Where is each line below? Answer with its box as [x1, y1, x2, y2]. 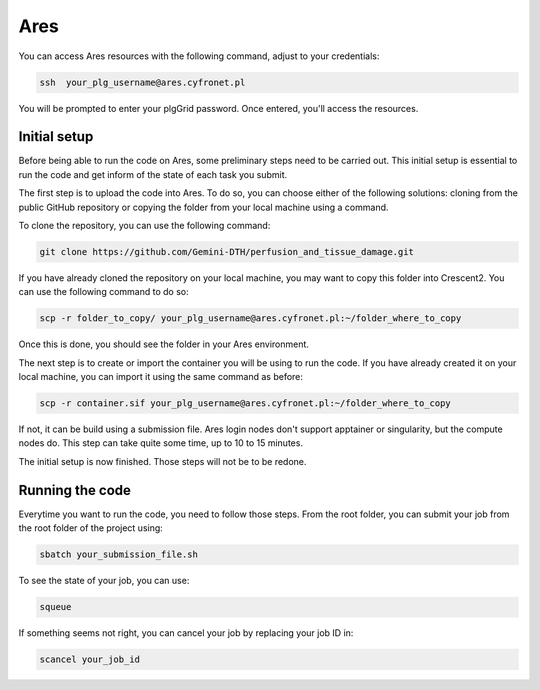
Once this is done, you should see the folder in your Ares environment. [18, 338, 310, 350]
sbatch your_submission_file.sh [39, 549, 199, 560]
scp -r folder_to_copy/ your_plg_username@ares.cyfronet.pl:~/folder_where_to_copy [39, 313, 462, 324]
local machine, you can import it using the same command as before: [18, 371, 304, 383]
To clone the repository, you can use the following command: [18, 219, 271, 231]
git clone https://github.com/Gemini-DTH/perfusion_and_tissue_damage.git [39, 246, 415, 257]
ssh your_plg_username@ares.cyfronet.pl [39, 76, 246, 88]
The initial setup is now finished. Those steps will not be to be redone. [18, 455, 307, 467]
